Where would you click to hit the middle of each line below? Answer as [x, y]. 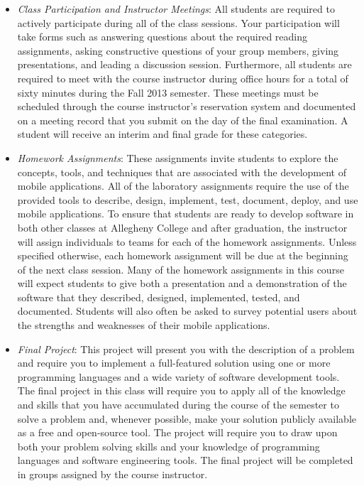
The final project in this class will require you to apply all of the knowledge [181, 390]
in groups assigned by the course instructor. [112, 474]
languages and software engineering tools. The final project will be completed [185, 460]
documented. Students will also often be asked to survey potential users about [187, 311]
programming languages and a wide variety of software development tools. [178, 376]
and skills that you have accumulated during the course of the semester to [178, 405]
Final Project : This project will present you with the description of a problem [186, 349]
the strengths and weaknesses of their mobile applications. [144, 325]
